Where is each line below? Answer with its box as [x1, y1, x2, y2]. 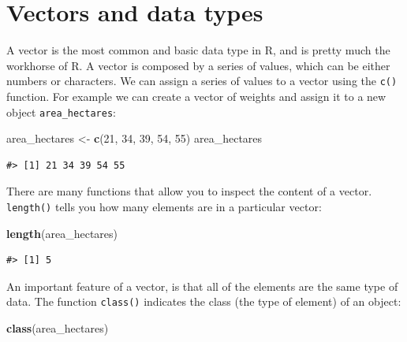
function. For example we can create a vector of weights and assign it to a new [6, 87, 386, 104]
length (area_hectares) [6, 225, 118, 241]
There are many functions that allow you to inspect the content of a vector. [6, 183, 372, 199]
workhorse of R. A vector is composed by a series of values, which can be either [6, 57, 390, 73]
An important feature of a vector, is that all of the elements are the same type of [6, 277, 398, 294]
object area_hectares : [6, 103, 116, 120]
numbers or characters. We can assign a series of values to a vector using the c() [6, 72, 398, 89]
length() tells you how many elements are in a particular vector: [6, 199, 322, 214]
